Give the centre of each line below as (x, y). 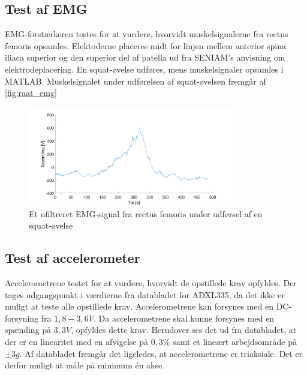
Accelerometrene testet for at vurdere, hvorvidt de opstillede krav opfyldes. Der (151, 283)
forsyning (22, 318)
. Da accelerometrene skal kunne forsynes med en (184, 318)
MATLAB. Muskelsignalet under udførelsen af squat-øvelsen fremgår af (136, 81)
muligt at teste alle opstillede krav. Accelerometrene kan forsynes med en (139, 306)
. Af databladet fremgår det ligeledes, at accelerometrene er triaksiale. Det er (161, 353)
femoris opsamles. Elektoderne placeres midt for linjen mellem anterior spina (146, 45)
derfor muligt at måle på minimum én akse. (85, 365)
